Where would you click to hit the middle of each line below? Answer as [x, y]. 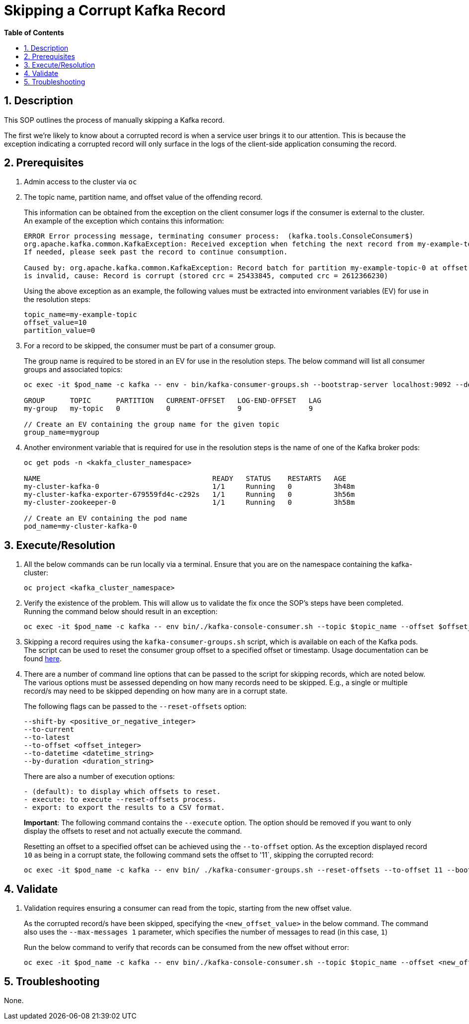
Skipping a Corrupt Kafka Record [115, 10]
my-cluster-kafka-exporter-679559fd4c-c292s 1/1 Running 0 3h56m [189, 495]
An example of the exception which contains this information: [124, 221]
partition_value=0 [60, 331]
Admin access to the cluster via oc [80, 182]
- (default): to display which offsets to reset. [122, 792]
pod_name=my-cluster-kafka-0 [80, 526]
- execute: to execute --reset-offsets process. [120, 800]
